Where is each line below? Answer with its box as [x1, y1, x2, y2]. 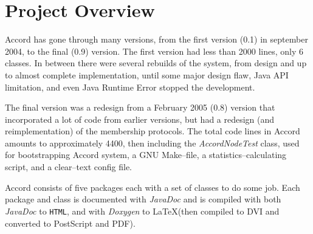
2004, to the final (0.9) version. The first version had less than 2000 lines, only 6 [5, 44, 303, 57]
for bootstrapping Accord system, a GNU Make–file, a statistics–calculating [5, 148, 287, 161]
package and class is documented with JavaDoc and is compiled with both [5, 193, 281, 205]
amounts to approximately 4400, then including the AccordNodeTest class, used [5, 136, 300, 149]
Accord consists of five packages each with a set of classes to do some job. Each [5, 181, 300, 193]
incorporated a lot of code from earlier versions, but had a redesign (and [5, 112, 275, 125]
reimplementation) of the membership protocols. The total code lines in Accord [5, 125, 300, 137]
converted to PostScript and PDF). [5, 216, 136, 229]
